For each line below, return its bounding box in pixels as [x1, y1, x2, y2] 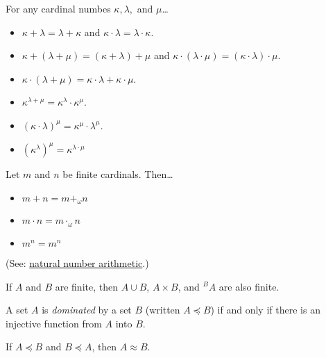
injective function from [6, 316, 102, 330]
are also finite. [218, 279, 280, 293]
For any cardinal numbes [6, 1, 111, 15]
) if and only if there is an [210, 302, 320, 317]
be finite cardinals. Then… [62, 167, 173, 181]
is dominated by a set [42, 302, 132, 317]
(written [145, 302, 180, 317]
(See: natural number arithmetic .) [6, 255, 149, 270]
